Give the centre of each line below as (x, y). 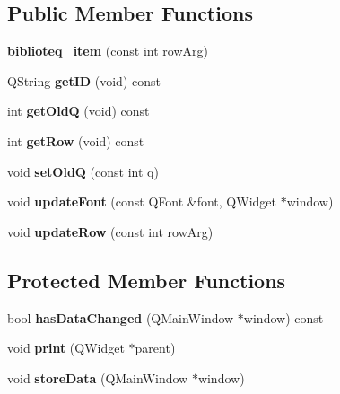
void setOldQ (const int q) (83, 171)
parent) (155, 348)
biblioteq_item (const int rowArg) (108, 51)
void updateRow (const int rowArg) (110, 231)
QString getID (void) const (84, 80)
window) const (283, 317)
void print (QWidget (66, 348)
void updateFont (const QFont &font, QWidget (142, 201)
